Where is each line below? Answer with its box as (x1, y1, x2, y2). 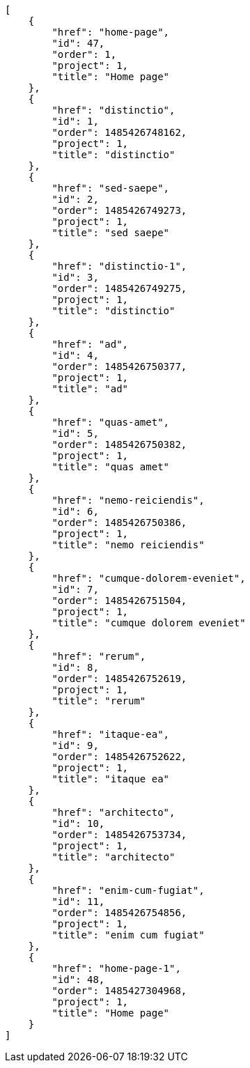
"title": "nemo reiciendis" (52, 539, 205, 550)
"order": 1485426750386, (52, 517, 187, 528)
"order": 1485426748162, (52, 127, 187, 138)
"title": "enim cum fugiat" (52, 929, 205, 941)
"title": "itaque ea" (52, 773, 170, 784)
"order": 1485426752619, (52, 673, 187, 684)
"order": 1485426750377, (52, 361, 187, 372)
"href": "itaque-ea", (52, 729, 170, 740)
